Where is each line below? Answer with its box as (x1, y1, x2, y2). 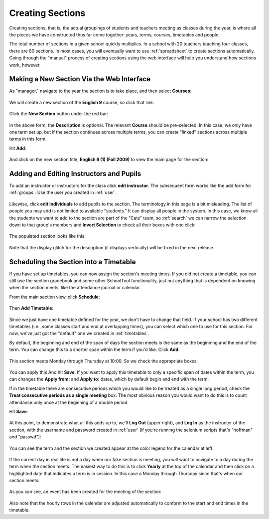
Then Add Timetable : (9, 305, 54, 311)
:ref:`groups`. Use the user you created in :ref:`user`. (9, 189, 117, 195)
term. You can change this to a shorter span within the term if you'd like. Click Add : (9, 346, 180, 352)
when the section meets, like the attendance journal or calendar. (9, 285, 141, 291)
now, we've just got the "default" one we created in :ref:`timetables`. (9, 331, 149, 337)
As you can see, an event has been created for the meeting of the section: (9, 489, 161, 495)
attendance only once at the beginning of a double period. (9, 399, 129, 405)
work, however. (9, 62, 41, 68)
